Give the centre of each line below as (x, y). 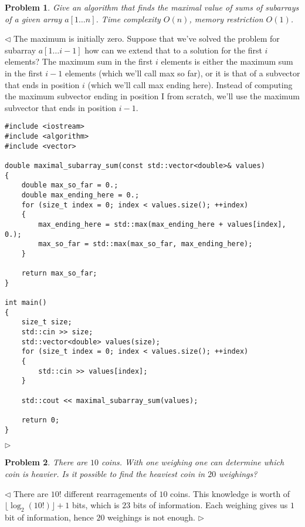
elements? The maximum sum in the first (79, 61)
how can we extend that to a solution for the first (173, 50)
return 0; (40, 420)
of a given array (33, 19)
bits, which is (96, 505)
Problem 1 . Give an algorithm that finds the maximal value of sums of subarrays (152, 7)
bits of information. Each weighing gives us (210, 505)
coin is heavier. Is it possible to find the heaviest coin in (105, 473)
